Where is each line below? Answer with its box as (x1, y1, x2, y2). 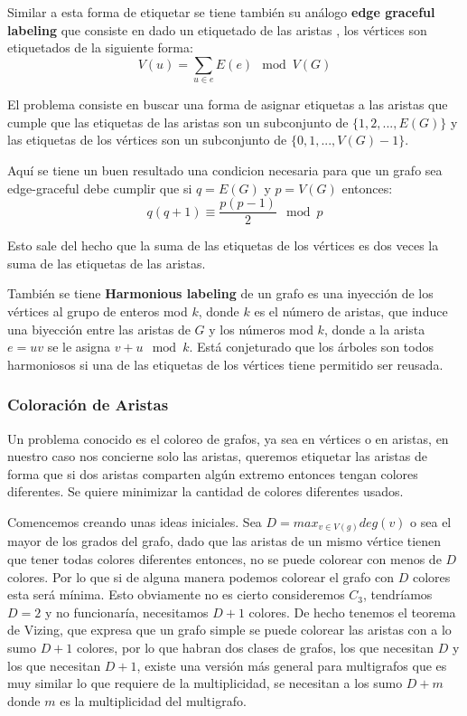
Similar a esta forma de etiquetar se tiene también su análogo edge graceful (7, 3, 435, 21)
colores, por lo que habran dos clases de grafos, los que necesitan (77, 638, 434, 657)
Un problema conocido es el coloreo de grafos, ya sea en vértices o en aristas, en (7, 429, 449, 447)
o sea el (410, 512, 452, 531)
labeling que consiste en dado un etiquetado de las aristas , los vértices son (7, 20, 427, 39)
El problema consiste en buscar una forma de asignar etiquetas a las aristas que (7, 95, 448, 114)
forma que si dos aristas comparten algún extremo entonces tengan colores (7, 464, 418, 483)
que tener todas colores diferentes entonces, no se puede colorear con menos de (7, 550, 442, 569)
